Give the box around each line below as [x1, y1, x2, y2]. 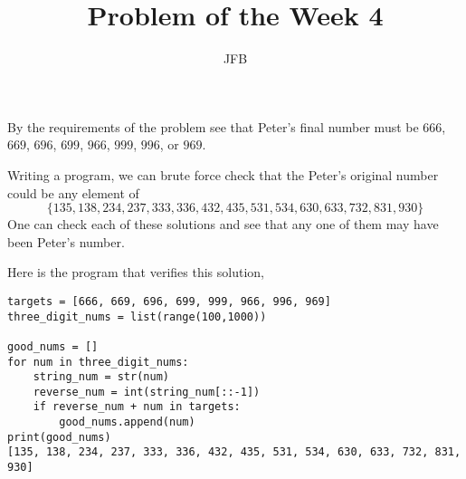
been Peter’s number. [7, 232, 125, 251]
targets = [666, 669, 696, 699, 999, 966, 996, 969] [7, 294, 331, 308]
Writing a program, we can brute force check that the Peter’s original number [7, 165, 439, 184]
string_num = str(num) [33, 370, 169, 384]
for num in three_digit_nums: [7, 355, 189, 369]
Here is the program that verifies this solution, [7, 263, 264, 282]
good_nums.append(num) [59, 416, 195, 429]
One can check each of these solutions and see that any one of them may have [7, 215, 439, 234]
